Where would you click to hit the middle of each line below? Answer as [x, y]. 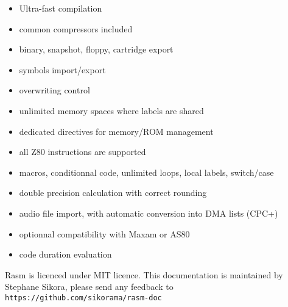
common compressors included [76, 28]
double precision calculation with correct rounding [113, 193]
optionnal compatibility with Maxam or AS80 [104, 233]
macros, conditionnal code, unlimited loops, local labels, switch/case [146, 172]
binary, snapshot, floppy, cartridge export [96, 49]
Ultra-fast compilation [61, 8]
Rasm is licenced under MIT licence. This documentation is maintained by [144, 274]
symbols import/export [62, 69]
